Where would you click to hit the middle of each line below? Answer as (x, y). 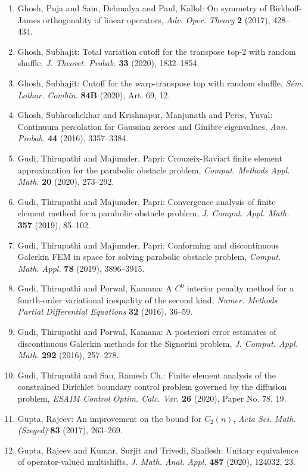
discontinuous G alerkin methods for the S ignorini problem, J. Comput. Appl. (158, 343)
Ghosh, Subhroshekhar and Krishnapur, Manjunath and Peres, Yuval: (145, 115)
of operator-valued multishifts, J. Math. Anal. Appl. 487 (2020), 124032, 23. (156, 462)
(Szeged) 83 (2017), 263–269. (70, 430)
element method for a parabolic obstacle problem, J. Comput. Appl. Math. (153, 213)
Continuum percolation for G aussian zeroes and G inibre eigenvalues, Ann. (153, 126)
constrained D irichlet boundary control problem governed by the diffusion (152, 386)
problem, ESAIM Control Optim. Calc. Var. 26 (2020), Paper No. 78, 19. (152, 398)
